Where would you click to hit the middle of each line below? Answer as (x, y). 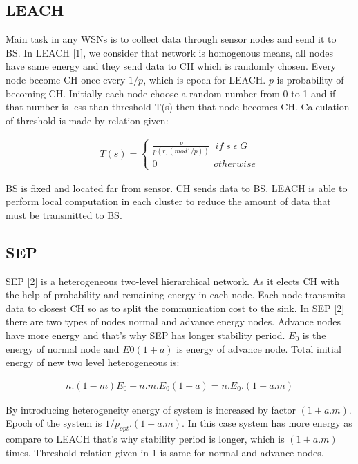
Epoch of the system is (54, 423)
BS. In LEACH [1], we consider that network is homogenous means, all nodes (169, 52)
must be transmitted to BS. (64, 214)
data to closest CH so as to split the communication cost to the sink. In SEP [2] (175, 308)
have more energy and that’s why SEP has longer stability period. (145, 335)
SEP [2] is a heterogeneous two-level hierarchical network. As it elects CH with (173, 281)
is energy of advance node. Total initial (259, 348)
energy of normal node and (63, 348)
